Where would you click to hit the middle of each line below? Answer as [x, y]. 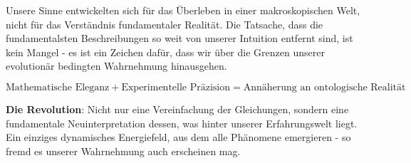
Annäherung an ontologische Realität [324, 87]
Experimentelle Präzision [176, 87]
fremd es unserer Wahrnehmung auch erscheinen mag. [123, 151]
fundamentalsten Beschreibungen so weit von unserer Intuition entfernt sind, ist [180, 38]
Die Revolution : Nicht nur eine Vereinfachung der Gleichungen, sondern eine [177, 109]
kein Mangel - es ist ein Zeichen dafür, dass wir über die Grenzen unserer [165, 52]
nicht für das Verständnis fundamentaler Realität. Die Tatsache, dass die [165, 24]
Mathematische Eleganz [58, 87]
